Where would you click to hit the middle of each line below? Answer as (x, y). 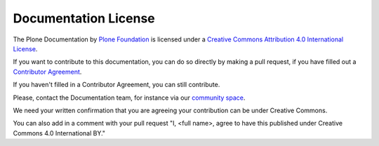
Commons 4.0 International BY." (59, 133)
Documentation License (84, 18)
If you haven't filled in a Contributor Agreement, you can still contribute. (117, 85)
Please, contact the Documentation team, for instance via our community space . (129, 98)
